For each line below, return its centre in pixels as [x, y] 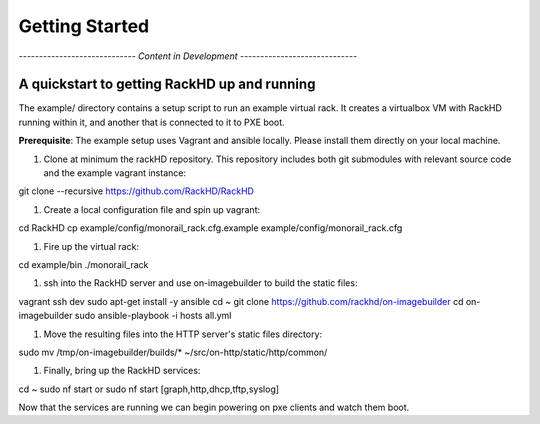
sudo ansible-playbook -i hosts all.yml [153, 316]
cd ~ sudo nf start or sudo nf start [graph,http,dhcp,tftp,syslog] [149, 389]
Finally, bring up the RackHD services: [122, 371]
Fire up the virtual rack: [91, 246]
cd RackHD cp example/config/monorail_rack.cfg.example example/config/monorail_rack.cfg [210, 228]
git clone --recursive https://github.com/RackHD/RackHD [136, 191]
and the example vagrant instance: [115, 173]
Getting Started [84, 26]
